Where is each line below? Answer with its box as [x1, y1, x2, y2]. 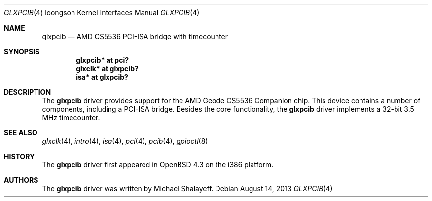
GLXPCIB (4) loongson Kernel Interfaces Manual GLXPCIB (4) [4, 8, 200, 17]
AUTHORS [4, 176, 38, 184]
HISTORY [4, 152, 35, 161]
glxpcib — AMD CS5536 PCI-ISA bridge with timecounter [42, 32, 228, 40]
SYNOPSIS [4, 47, 40, 56]
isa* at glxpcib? [76, 73, 128, 81]
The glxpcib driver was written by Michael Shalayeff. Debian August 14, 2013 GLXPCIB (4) [42, 184, 333, 193]
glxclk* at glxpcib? [76, 64, 139, 73]
